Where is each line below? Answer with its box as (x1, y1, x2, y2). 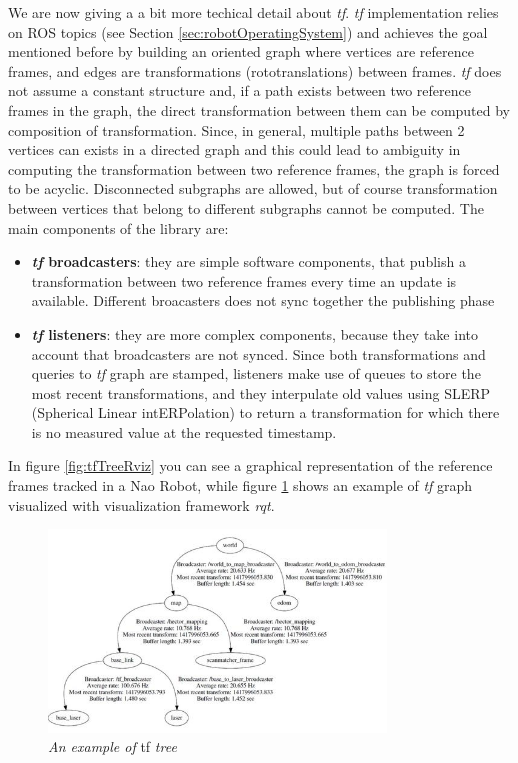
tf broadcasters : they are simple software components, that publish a (31, 251, 466, 272)
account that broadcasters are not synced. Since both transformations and (31, 343, 486, 364)
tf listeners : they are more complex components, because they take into (31, 323, 478, 344)
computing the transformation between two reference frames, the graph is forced (8, 158, 500, 179)
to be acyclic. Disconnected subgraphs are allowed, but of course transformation (8, 178, 498, 199)
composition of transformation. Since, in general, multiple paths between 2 (8, 119, 465, 140)
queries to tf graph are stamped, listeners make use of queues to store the (31, 363, 481, 384)
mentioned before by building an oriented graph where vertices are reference (8, 41, 474, 62)
